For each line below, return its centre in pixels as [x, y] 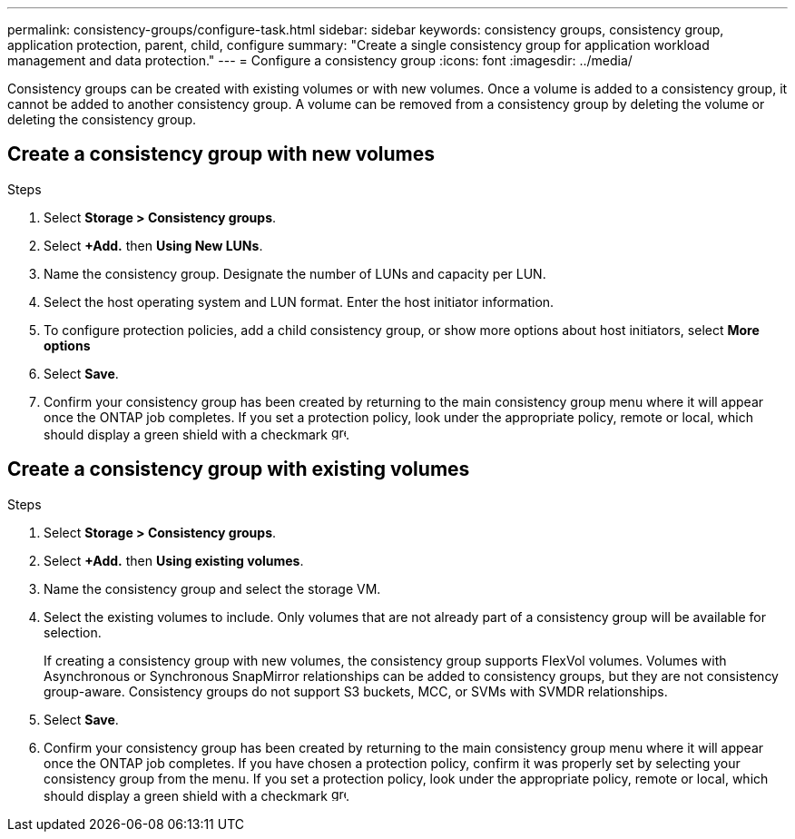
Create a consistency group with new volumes [221, 154]
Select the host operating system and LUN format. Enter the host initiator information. [299, 301]
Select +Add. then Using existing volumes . [174, 560]
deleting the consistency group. [102, 119]
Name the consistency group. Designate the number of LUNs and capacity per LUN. [295, 273]
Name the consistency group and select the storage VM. [212, 588]
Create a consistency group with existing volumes [239, 469]
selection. [73, 632]
